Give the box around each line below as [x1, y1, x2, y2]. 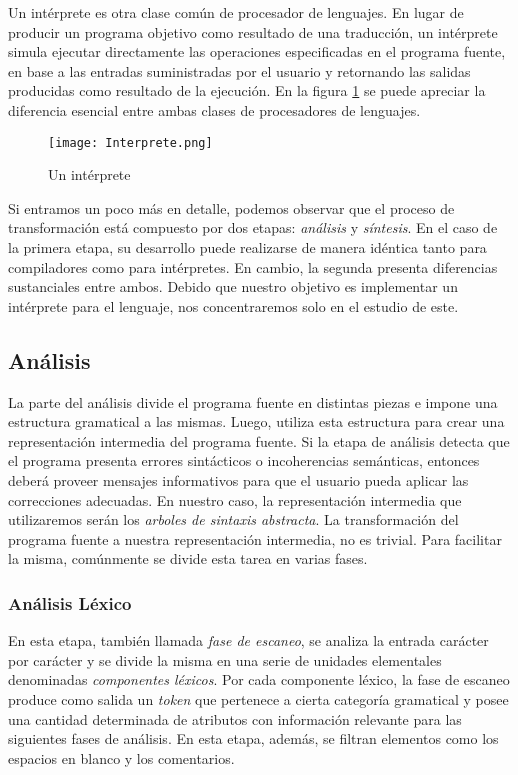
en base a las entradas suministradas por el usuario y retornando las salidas [8, 60, 471, 81]
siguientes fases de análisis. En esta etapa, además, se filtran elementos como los [8, 728, 499, 749]
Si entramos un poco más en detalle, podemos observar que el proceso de [8, 197, 455, 218]
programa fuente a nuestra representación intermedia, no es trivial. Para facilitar [8, 528, 502, 549]
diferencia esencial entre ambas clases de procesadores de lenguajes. [8, 99, 421, 120]
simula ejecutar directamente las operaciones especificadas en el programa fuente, [8, 41, 506, 62]
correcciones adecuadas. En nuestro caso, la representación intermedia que [8, 489, 462, 510]
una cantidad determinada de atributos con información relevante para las [8, 708, 462, 729]
